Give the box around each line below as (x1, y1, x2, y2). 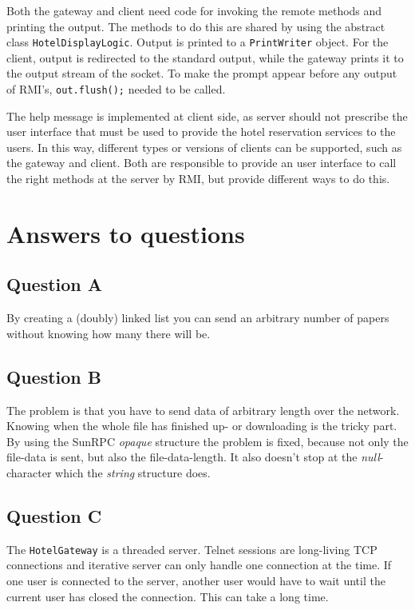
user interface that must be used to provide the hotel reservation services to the (6, 123, 396, 140)
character (6, 464, 52, 480)
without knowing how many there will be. (6, 325, 211, 341)
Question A (6, 272, 103, 297)
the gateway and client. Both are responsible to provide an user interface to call (6, 154, 397, 171)
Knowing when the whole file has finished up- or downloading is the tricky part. (6, 417, 397, 434)
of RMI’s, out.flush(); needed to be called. (6, 81, 226, 98)
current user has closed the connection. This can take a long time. (6, 588, 329, 604)
